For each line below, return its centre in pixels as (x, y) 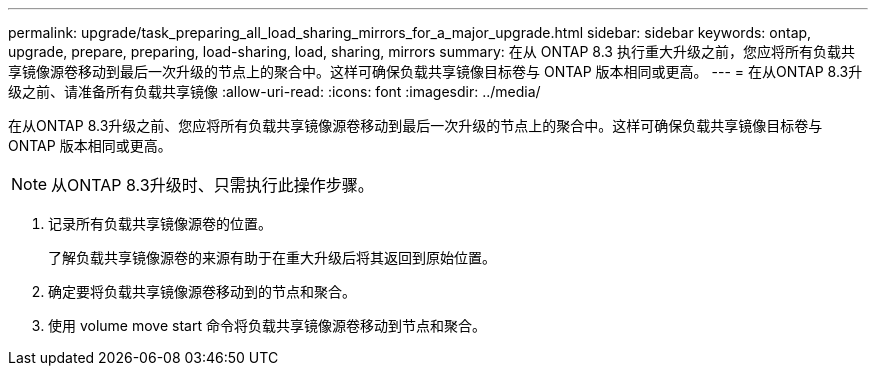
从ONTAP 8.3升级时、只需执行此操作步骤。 (212, 185)
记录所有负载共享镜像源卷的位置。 (160, 223)
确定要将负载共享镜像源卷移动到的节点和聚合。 (202, 291)
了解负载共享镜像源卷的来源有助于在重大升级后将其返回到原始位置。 (272, 257)
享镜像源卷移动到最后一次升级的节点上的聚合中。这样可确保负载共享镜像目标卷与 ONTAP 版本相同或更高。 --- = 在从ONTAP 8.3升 (435, 71)
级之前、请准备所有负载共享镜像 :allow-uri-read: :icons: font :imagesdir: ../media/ (274, 91)
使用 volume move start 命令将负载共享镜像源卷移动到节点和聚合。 (267, 325)
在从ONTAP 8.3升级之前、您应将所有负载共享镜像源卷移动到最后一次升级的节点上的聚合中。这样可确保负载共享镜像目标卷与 (415, 125)
